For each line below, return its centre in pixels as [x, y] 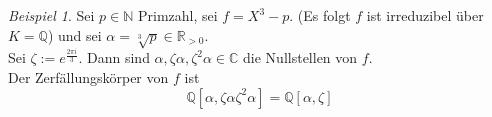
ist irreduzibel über [425, 15]
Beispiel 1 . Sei [51, 15]
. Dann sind [114, 57]
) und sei [74, 34]
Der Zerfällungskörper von [88, 76]
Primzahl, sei [177, 15]
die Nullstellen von [300, 57]
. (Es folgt [320, 15]
